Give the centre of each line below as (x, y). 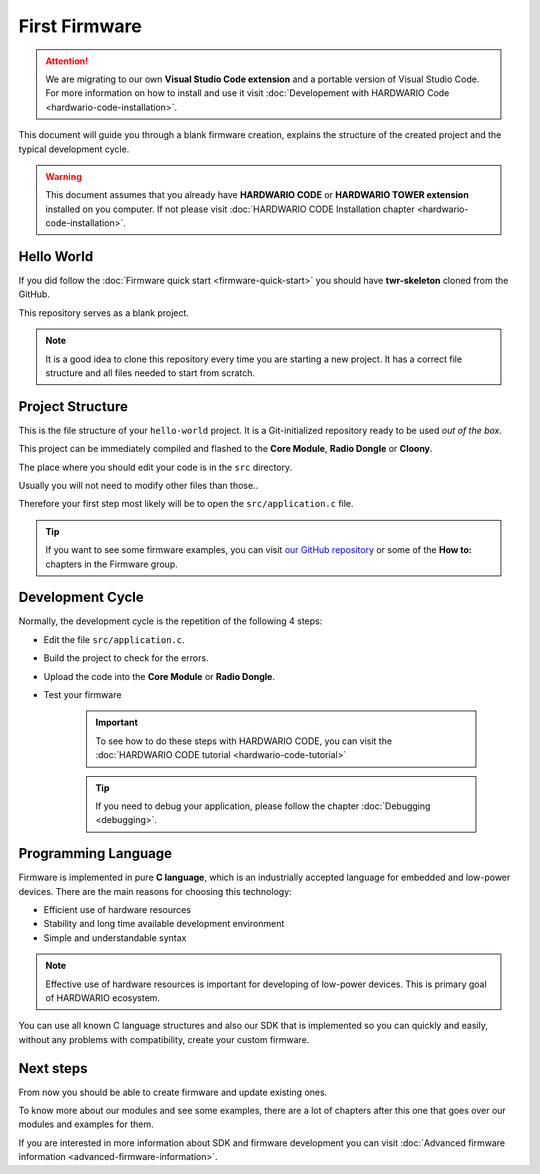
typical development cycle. (74, 149)
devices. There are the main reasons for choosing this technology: (155, 891)
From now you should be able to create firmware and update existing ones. (173, 1092)
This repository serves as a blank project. (104, 312)
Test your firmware (82, 695)
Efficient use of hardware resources (117, 910)
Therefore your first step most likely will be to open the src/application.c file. (186, 504)
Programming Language (95, 853)
